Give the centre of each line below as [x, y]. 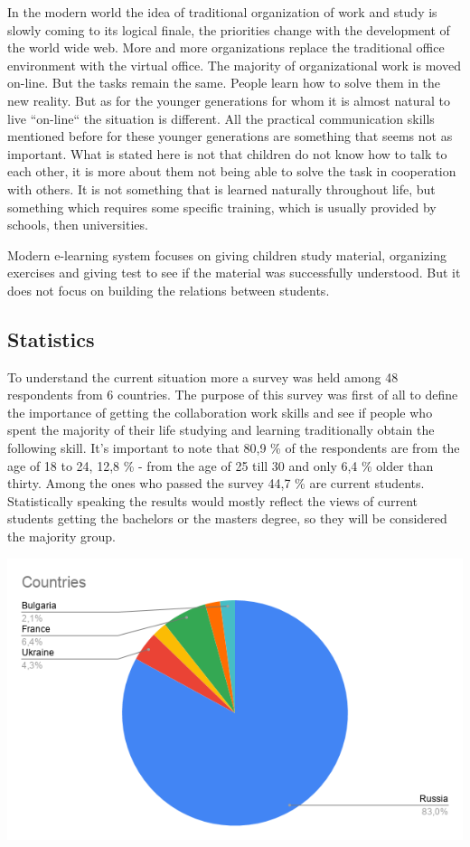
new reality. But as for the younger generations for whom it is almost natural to [229, 100]
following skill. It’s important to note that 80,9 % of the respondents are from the [234, 448]
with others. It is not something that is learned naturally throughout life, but [221, 188]
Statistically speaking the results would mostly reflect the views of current [213, 500]
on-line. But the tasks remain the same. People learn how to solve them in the [224, 83]
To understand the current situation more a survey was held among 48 [203, 376]
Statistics [51, 339]
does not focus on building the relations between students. [169, 290]
